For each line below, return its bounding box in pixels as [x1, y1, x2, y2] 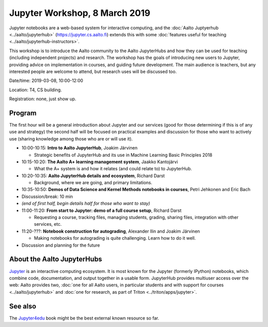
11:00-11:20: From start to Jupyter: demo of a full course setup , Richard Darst [21, 207, 182, 213]
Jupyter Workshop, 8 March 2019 [9, 7, 151, 18]
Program [9, 109, 37, 117]
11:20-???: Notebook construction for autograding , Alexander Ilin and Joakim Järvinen [21, 228, 201, 234]
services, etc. [34, 221, 62, 227]
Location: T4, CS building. [9, 87, 62, 93]
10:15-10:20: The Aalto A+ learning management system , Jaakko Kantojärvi [21, 159, 178, 165]
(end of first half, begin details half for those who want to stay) [21, 200, 150, 206]
